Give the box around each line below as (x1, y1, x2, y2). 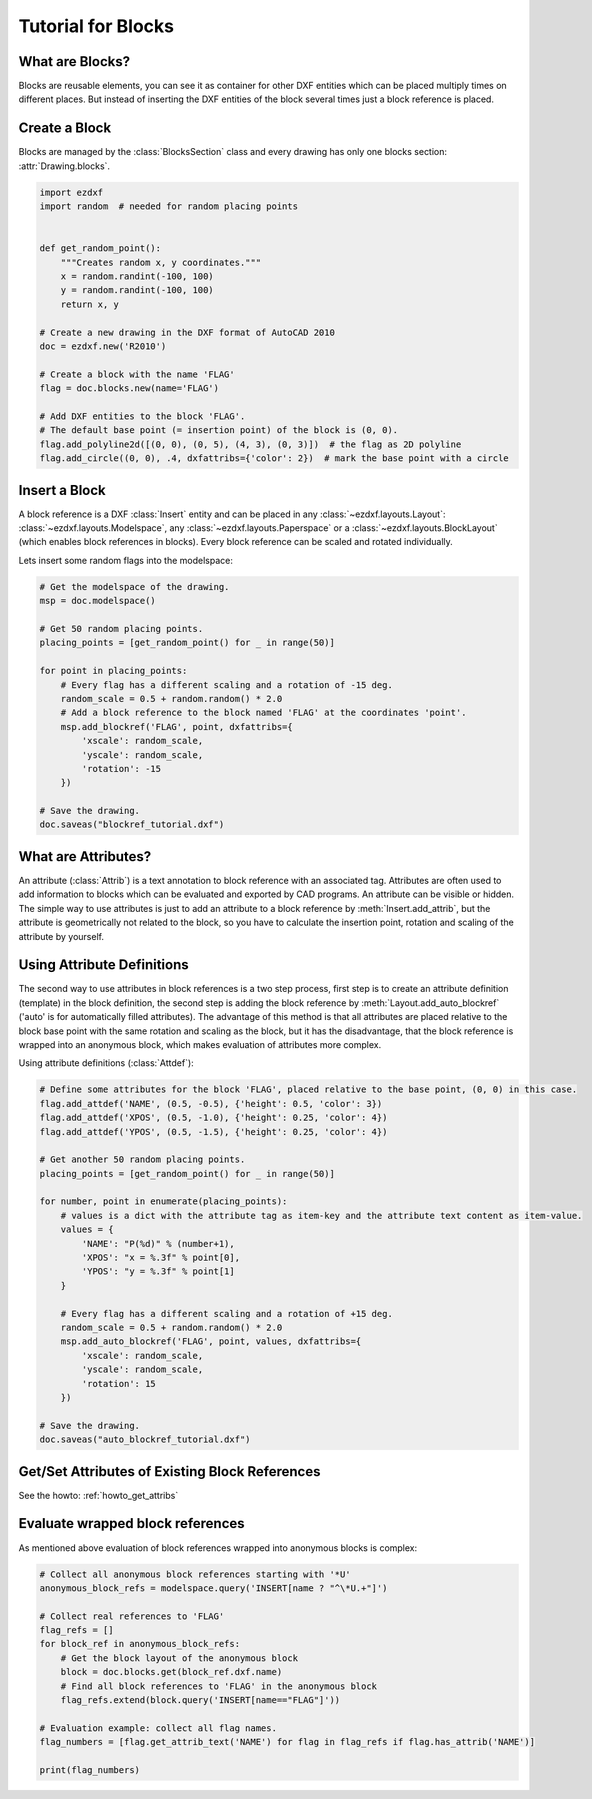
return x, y (60, 298, 120, 310)
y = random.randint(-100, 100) (60, 285, 214, 296)
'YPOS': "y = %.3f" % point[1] (81, 1266, 235, 1277)
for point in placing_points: (39, 665, 188, 677)
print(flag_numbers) (39, 1764, 140, 1775)
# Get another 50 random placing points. (39, 1154, 246, 1165)
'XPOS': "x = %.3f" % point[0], (81, 1252, 240, 1264)
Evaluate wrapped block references (18, 1515, 245, 1532)
